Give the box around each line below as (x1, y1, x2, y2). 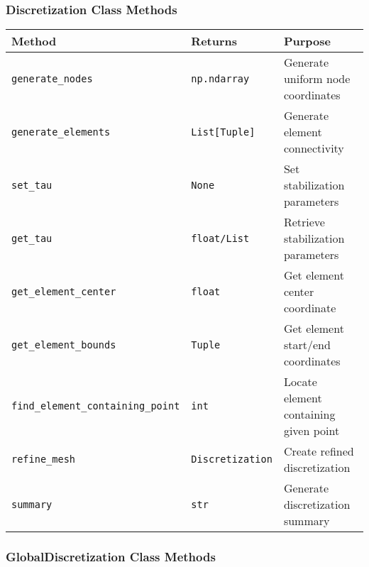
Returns (191, 33, 238, 50)
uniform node (283, 70, 351, 87)
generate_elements (11, 126, 111, 138)
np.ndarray (191, 72, 250, 84)
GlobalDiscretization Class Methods (6, 548, 216, 566)
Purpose (283, 33, 331, 50)
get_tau (11, 232, 53, 244)
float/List (191, 232, 250, 244)
